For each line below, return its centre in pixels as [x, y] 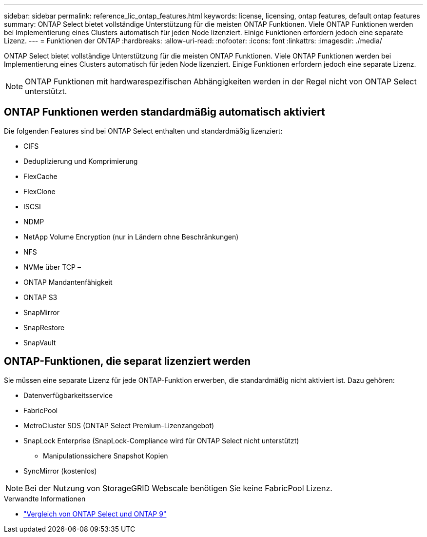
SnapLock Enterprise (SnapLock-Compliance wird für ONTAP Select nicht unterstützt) [161, 440]
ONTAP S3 [40, 297]
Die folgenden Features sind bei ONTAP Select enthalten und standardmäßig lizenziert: [143, 131]
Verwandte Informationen [45, 498]
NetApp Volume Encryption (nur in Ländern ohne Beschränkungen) [131, 237]
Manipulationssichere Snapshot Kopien [106, 456]
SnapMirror [41, 312]
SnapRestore [44, 327]
